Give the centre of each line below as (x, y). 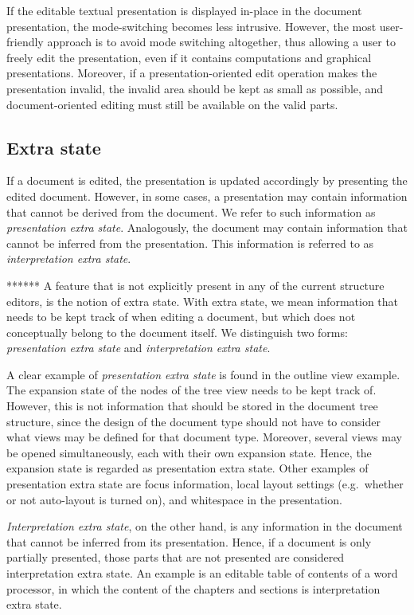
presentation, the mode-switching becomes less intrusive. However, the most (191, 26)
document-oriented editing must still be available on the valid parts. (172, 104)
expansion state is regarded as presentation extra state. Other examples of (187, 468)
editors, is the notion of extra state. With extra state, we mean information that (203, 301)
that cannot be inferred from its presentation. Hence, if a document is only (189, 541)
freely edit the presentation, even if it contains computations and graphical (189, 57)
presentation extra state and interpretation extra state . (139, 348)
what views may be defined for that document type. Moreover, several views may (204, 437)
